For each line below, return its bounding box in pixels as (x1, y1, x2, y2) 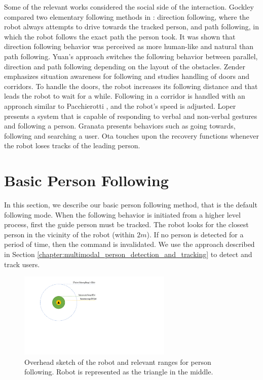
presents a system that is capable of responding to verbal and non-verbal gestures (4, 110, 257, 121)
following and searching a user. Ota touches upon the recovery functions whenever (4, 130, 259, 141)
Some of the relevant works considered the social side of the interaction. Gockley (4, 2, 254, 12)
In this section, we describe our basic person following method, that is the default (4, 199, 257, 210)
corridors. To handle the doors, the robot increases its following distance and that (4, 80, 258, 91)
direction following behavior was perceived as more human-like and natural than (4, 41, 253, 52)
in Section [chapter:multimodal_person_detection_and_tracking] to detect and (4, 249, 252, 259)
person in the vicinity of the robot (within (4, 229, 135, 239)
